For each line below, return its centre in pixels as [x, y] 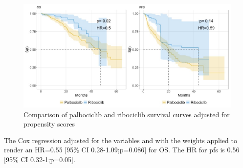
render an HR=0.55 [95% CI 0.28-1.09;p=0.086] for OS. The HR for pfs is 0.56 [122, 150]
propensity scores [49, 124]
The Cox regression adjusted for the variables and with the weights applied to [121, 140]
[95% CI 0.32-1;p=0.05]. [40, 159]
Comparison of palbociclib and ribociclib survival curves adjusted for [127, 114]
